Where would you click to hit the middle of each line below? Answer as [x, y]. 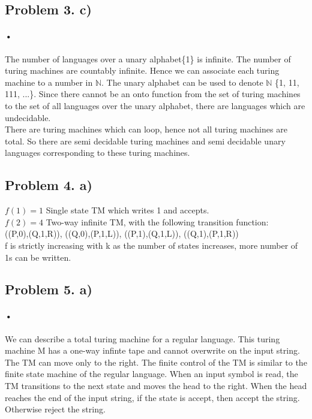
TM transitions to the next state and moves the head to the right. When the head [156, 386]
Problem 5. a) [49, 289]
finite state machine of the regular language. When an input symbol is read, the [151, 374]
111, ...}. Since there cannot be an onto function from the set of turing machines [153, 94]
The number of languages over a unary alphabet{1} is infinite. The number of [148, 58]
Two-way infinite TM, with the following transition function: [157, 221]
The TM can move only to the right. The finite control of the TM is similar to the [156, 362]
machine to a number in [49, 82]
